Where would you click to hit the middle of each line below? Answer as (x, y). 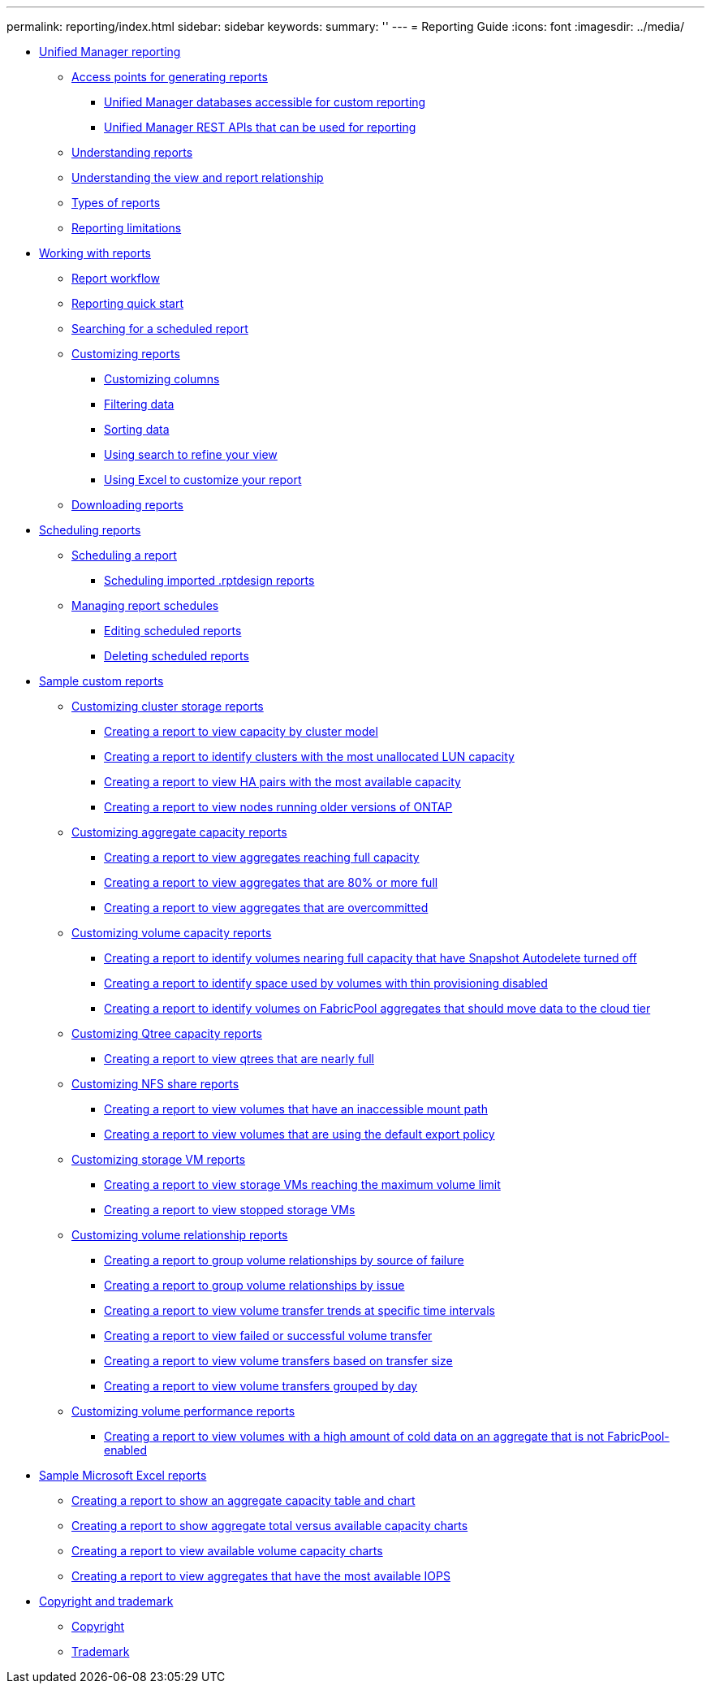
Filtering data (139, 404)
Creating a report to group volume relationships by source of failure (284, 1260)
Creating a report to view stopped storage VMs (230, 1210)
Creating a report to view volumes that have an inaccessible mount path (296, 1109)
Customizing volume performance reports (183, 1411)
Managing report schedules (145, 605)
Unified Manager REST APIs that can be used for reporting (260, 127)
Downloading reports (128, 505)
